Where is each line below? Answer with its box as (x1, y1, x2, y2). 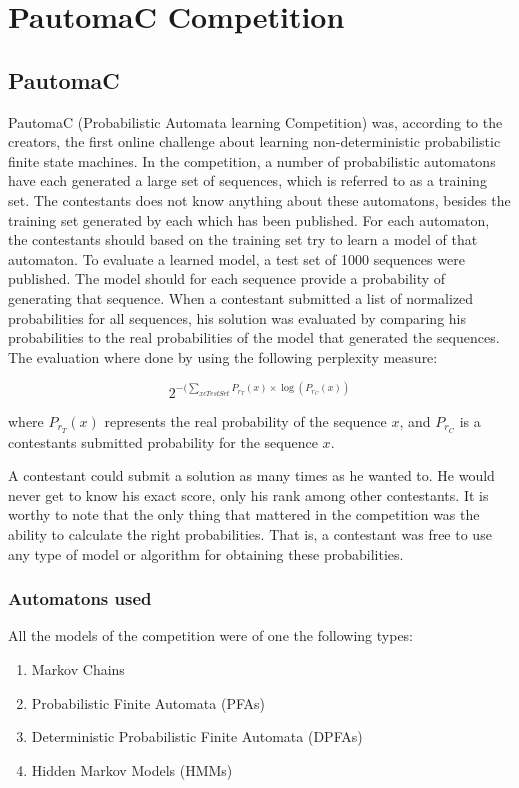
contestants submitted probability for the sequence (8, 431, 318, 452)
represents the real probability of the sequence (104, 410, 387, 431)
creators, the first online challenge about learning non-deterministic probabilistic (8, 131, 501, 152)
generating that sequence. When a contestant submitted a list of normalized (8, 287, 474, 308)
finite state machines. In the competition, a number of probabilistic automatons (8, 150, 496, 171)
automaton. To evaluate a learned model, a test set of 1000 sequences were (8, 248, 465, 269)
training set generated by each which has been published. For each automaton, (8, 209, 490, 230)
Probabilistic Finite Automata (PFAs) (31, 692, 265, 713)
